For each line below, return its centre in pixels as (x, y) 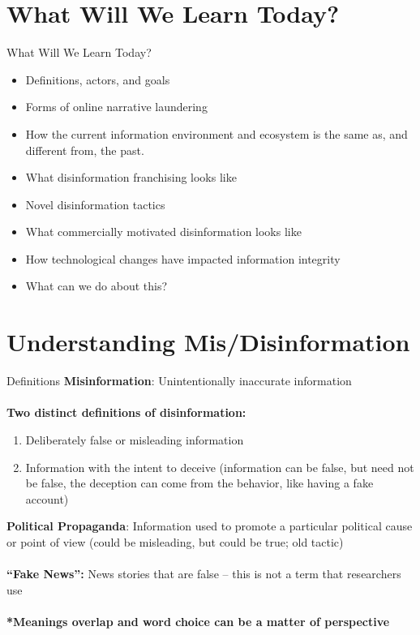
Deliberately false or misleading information (135, 439)
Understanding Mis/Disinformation (208, 342)
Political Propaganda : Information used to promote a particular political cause (210, 526)
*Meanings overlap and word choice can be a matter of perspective (198, 621)
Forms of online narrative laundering (116, 107)
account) (47, 498)
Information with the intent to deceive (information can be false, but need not (220, 467)
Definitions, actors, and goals (98, 79)
